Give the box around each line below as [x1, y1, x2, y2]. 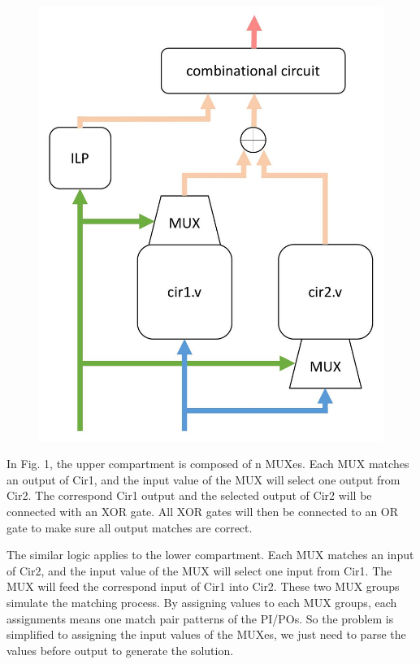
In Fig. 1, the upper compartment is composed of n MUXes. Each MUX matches [6, 455, 409, 472]
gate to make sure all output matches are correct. [6, 519, 253, 536]
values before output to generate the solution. [6, 641, 234, 658]
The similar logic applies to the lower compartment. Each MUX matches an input [6, 546, 414, 563]
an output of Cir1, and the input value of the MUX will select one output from [6, 471, 401, 488]
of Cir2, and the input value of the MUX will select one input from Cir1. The [6, 562, 392, 579]
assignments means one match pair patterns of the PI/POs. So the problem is [6, 610, 394, 627]
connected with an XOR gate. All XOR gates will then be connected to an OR [6, 503, 399, 520]
